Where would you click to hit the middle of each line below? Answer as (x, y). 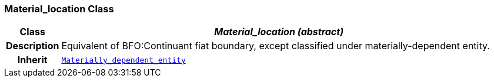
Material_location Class (59, 9)
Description (33, 46)
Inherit (32, 60)
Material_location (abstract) (279, 32)
